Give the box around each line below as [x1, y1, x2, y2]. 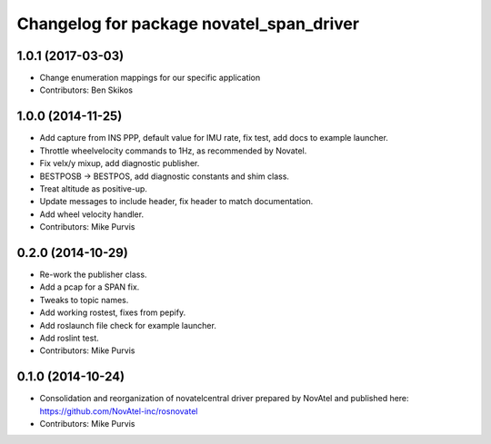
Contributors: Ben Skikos [39, 84, 134, 95]
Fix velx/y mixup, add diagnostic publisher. [39, 158, 200, 169]
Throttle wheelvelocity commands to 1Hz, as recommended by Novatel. [39, 145, 307, 156]
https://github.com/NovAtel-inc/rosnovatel [39, 405, 198, 417]
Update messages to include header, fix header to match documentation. [39, 196, 314, 207]
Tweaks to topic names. [39, 294, 129, 305]
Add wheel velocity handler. [39, 209, 145, 220]
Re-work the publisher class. [39, 269, 147, 280]
